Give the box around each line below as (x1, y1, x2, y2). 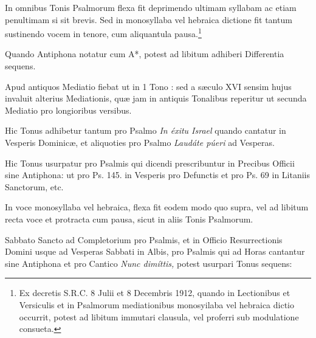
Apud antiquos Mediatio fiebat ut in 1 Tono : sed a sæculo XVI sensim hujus (5, 80, 292, 92)
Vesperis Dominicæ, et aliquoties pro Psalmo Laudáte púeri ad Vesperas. (5, 136, 275, 148)
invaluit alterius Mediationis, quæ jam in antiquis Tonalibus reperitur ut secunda (5, 92, 307, 105)
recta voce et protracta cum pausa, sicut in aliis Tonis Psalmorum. (5, 212, 253, 225)
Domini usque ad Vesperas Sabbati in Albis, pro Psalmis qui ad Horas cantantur (5, 245, 305, 258)
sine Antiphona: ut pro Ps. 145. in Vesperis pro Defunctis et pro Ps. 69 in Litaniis (5, 168, 311, 181)
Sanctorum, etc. (5, 180, 64, 193)
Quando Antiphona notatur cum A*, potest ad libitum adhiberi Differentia (5, 47, 284, 60)
